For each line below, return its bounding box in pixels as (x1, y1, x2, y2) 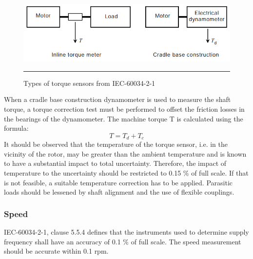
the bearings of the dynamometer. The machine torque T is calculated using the (4, 113, 243, 123)
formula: (4, 123, 29, 133)
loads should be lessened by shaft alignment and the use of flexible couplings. (4, 187, 234, 197)
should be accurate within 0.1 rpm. (4, 246, 109, 256)
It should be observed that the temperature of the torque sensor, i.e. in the (4, 139, 228, 149)
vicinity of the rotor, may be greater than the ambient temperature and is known (4, 148, 247, 159)
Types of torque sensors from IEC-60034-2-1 (23, 78, 156, 88)
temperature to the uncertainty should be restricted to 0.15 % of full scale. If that (4, 168, 249, 178)
